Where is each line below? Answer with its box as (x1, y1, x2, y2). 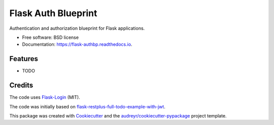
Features (9, 54, 38, 63)
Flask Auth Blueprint (9, 8, 97, 19)
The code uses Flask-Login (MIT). (9, 94, 81, 100)
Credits (9, 81, 33, 90)
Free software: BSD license (22, 34, 79, 40)
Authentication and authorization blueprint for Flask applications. (9, 25, 145, 31)
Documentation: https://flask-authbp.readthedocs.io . (22, 41, 132, 47)
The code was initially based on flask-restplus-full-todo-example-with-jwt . (9, 103, 166, 109)
